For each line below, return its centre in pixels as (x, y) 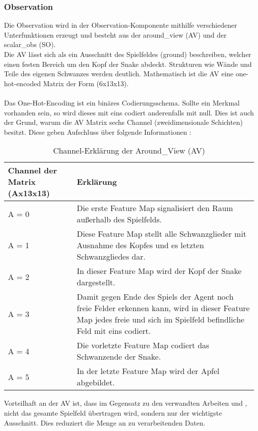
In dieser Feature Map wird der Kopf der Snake (159, 271)
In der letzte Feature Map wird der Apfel (148, 371)
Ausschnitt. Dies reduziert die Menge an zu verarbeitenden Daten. (105, 422)
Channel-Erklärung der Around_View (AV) (129, 151)
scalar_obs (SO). (30, 44)
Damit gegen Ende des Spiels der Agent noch (155, 297)
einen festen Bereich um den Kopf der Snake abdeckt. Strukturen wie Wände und (128, 64)
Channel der (32, 170)
